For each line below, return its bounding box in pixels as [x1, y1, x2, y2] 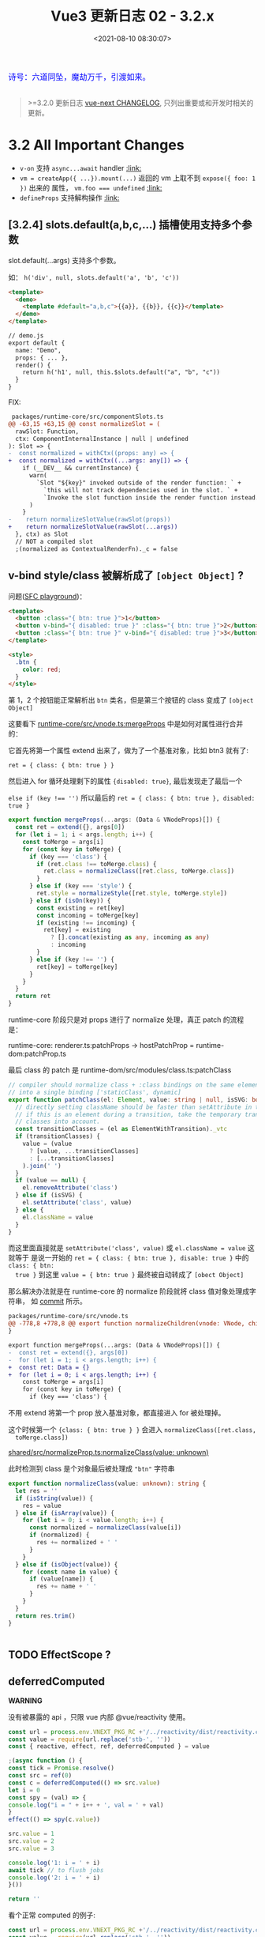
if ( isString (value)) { [15, 1494, 93, 1502]
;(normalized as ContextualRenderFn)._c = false [15, 545, 178, 553]
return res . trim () [15, 1611, 77, 1620]
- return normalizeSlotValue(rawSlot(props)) [8, 515, 171, 524]
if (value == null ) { [15, 1177, 87, 1185]
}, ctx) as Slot [15, 530, 69, 538]
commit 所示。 [39, 1297, 87, 1306]
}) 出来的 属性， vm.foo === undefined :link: [19, 183, 162, 192]
